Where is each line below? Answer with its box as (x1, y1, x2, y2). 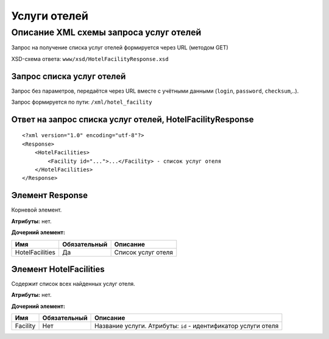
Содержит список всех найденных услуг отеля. (11, 280, 135, 288)
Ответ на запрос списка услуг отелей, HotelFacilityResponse (11, 114, 254, 124)
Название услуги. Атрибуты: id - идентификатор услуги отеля (94, 322, 279, 330)
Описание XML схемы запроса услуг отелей (11, 27, 202, 38)
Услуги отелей (11, 9, 88, 23)
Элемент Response (11, 190, 88, 201)
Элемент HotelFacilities (11, 264, 105, 274)
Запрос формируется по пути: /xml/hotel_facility (11, 98, 152, 106)
